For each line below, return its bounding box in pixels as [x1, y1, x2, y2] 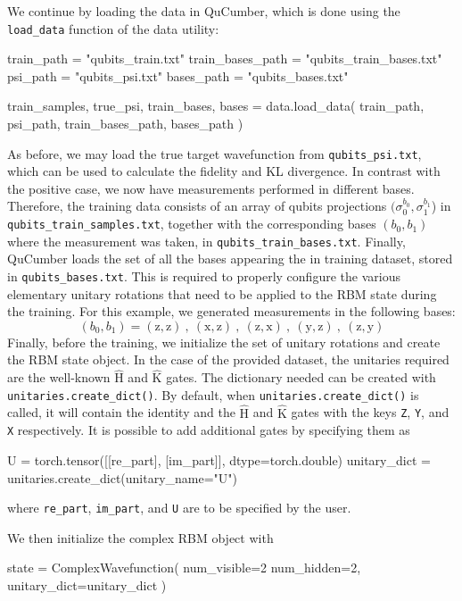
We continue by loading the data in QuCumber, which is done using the [7, 2, 400, 20]
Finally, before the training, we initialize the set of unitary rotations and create [7, 332, 441, 351]
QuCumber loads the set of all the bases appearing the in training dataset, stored [7, 249, 453, 268]
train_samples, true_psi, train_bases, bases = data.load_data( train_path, [7, 96, 425, 115]
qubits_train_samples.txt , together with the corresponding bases [7, 214, 376, 233]
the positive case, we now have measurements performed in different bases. [7, 179, 415, 197]
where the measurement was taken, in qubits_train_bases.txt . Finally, [7, 231, 406, 250]
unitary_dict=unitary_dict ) [7, 576, 167, 595]
